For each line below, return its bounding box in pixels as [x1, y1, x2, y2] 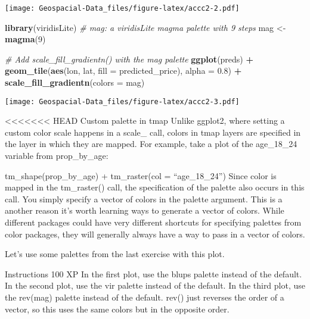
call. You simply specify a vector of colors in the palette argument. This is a [5, 192, 283, 205]
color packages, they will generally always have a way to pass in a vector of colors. [5, 227, 305, 240]
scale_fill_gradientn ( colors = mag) [5, 76, 145, 89]
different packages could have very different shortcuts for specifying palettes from [5, 216, 302, 229]
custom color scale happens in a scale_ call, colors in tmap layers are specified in [5, 126, 301, 138]
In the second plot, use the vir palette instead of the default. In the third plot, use [5, 279, 306, 292]
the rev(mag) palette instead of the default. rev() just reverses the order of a [5, 291, 284, 303]
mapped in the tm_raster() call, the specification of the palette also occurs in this [5, 181, 305, 193]
